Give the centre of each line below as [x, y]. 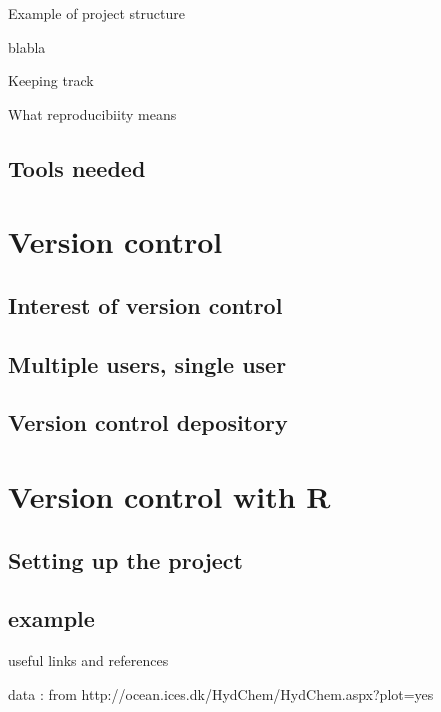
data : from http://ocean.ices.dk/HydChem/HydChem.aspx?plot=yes [221, 693]
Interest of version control [145, 304]
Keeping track [51, 80]
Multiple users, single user [147, 363]
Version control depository [148, 422]
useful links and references [88, 660]
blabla [27, 46]
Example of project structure [96, 13]
